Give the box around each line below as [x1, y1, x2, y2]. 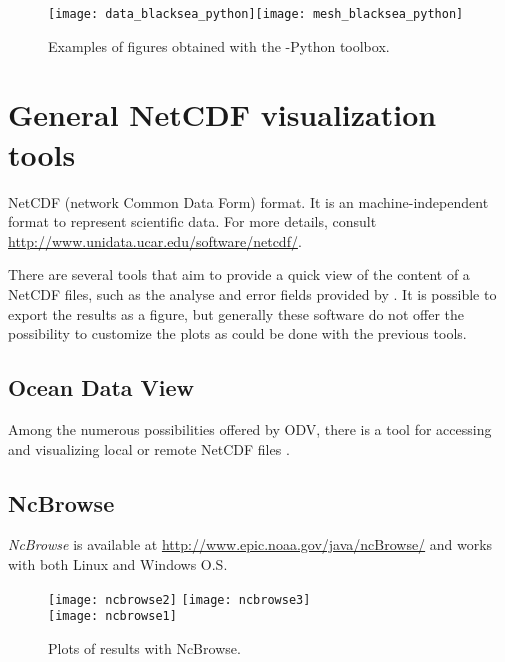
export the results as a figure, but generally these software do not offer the [8, 303, 464, 324]
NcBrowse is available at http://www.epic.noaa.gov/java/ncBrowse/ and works [8, 534, 493, 555]
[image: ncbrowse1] [48, 609, 177, 624]
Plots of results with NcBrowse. [48, 637, 241, 658]
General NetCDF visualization [8, 94, 437, 135]
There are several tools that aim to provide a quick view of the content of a [8, 264, 470, 285]
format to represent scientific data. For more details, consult [8, 211, 377, 232]
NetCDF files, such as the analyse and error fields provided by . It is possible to [8, 283, 497, 304]
